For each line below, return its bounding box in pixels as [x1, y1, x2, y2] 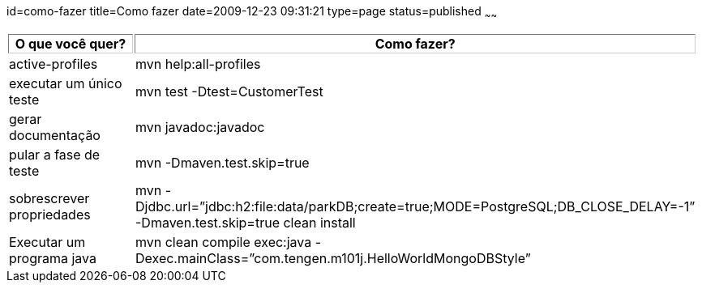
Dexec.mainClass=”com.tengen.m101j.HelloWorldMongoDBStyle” [135, 249, 531, 266]
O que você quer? [15, 35, 126, 52]
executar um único [9, 74, 122, 91]
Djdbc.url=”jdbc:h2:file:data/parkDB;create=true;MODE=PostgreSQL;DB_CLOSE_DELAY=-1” [135, 198, 696, 215]
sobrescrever [9, 189, 90, 206]
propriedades [9, 206, 91, 223]
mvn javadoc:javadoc [135, 118, 265, 135]
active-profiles [9, 55, 98, 72]
